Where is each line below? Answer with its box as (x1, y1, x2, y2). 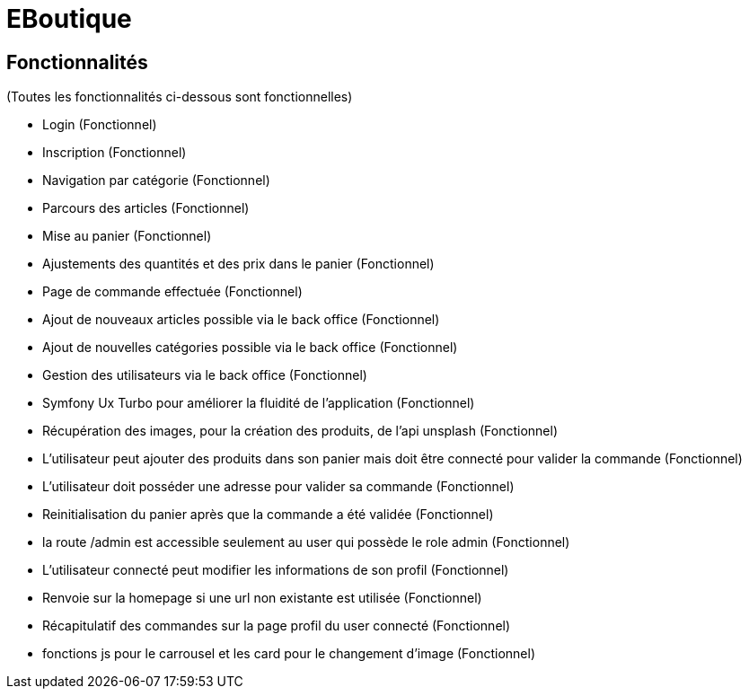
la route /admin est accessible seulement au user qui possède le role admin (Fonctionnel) (42, 534, 570, 551)
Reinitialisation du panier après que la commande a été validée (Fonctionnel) (42, 507, 494, 523)
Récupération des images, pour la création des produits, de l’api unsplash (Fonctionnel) (42, 423, 558, 439)
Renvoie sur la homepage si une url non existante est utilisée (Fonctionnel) (42, 590, 482, 606)
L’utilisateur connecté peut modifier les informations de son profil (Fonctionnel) (42, 562, 509, 578)
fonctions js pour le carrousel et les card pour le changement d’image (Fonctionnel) (42, 646, 536, 662)
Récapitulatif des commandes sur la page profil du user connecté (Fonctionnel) (42, 618, 511, 634)
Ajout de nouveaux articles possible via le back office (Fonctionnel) (42, 312, 440, 328)
